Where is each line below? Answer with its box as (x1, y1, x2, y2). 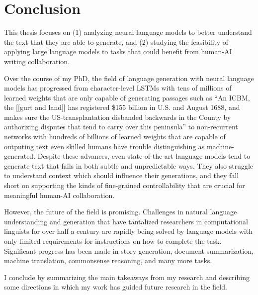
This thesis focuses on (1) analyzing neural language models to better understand (4, 27, 252, 37)
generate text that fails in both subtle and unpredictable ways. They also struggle (4, 160, 254, 171)
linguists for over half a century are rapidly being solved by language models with (4, 226, 253, 236)
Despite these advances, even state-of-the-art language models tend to (37, 151, 251, 161)
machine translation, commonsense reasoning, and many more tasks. (4, 255, 212, 266)
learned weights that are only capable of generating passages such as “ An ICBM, (4, 92, 250, 102)
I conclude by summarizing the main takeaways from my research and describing (4, 272, 250, 282)
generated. (4, 151, 36, 161)
